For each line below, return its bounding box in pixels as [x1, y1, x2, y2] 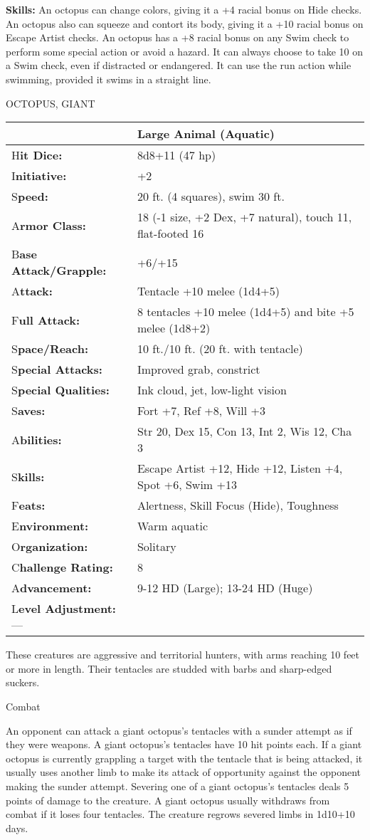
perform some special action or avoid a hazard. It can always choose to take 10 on [6, 43, 364, 58]
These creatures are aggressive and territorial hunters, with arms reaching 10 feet [6, 647, 360, 662]
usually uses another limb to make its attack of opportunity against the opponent [6, 765, 361, 779]
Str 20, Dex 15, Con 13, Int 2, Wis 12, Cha [137, 423, 352, 440]
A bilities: [11, 431, 62, 448]
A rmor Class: [11, 216, 86, 233]
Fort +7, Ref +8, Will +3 [137, 402, 265, 419]
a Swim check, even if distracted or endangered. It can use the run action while [6, 58, 351, 73]
